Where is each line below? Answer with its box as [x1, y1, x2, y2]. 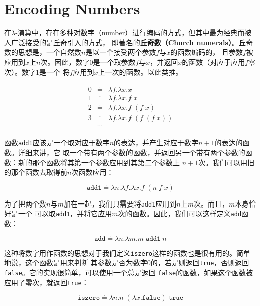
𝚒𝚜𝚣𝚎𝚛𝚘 [77, 294, 100, 302]
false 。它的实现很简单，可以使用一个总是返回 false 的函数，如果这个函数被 [4, 267, 253, 277]
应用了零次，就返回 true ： [4, 277, 89, 287]
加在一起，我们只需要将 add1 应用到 [63, 198, 177, 209]
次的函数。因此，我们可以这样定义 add [118, 208, 242, 219]
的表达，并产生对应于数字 [114, 137, 199, 148]
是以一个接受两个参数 [85, 47, 156, 57]
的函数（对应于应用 [182, 56, 245, 67]
